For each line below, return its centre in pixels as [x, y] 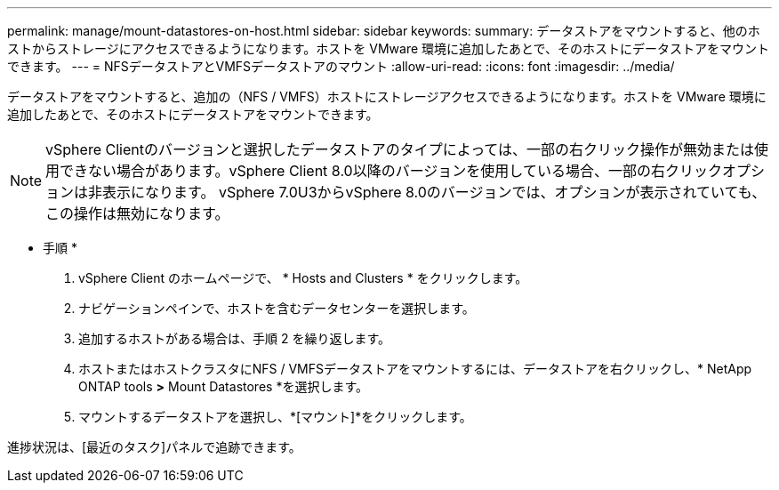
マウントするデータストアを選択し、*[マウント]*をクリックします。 [275, 417]
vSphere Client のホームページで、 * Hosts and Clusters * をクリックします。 [303, 278]
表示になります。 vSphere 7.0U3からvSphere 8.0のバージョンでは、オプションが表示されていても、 [434, 192]
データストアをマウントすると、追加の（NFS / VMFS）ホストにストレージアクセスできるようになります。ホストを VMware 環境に [387, 96]
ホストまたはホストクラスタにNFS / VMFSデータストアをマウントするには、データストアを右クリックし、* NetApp [415, 369]
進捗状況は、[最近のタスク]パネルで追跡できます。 [154, 447]
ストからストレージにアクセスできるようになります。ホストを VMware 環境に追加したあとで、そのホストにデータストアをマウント [389, 48]
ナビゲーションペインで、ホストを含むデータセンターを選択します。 [277, 308]
